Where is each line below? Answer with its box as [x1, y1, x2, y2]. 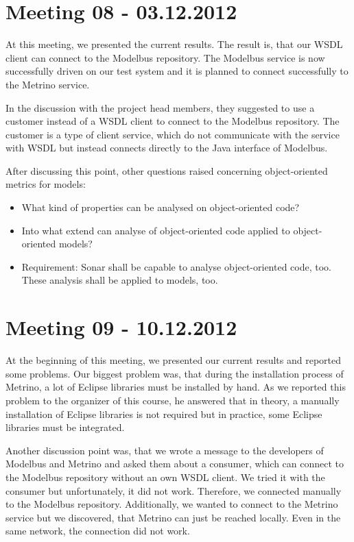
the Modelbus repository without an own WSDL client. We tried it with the [5, 469, 325, 484]
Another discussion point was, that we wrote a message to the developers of [5, 443, 324, 457]
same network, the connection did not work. [5, 523, 190, 538]
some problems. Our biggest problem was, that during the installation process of [5, 366, 344, 380]
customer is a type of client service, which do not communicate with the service [5, 127, 340, 141]
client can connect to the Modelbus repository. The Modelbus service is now [5, 50, 325, 64]
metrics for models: [5, 177, 86, 191]
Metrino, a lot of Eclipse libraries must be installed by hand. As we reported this [5, 380, 346, 394]
